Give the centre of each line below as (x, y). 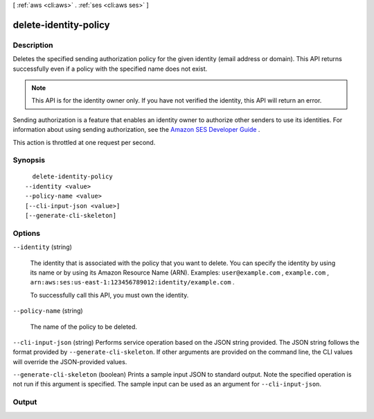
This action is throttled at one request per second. (84, 142)
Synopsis (29, 160)
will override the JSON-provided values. (70, 361)
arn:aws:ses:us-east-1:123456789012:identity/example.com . (132, 282)
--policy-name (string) (48, 311)
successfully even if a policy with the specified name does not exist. (110, 69)
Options (27, 233)
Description (33, 45)
